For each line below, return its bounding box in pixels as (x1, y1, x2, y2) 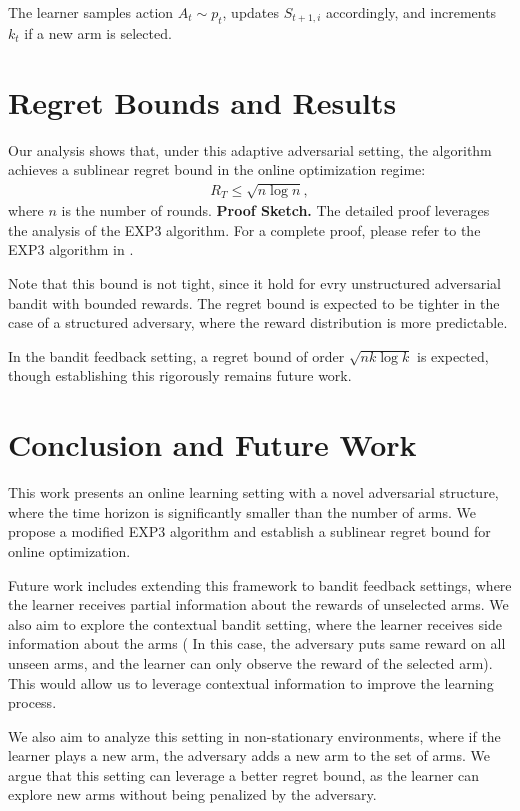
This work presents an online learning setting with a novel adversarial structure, (8, 482, 499, 503)
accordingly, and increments (326, 2, 497, 22)
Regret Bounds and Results (8, 81, 397, 122)
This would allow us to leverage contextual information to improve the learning (8, 672, 494, 693)
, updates (222, 2, 280, 22)
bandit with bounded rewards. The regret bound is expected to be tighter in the (8, 292, 500, 313)
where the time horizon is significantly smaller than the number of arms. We (8, 501, 476, 522)
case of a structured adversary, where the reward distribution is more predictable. (8, 312, 508, 333)
